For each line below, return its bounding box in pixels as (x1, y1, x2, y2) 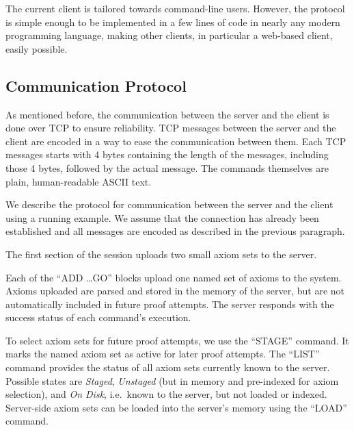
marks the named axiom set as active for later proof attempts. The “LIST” (5, 346, 320, 361)
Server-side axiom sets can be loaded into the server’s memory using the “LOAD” (5, 400, 347, 414)
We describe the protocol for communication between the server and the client (5, 197, 333, 212)
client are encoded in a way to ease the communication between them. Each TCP (5, 134, 346, 148)
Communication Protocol (5, 75, 187, 96)
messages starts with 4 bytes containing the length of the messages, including (5, 147, 329, 162)
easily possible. (5, 41, 68, 55)
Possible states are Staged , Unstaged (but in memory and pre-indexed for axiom (5, 373, 339, 388)
